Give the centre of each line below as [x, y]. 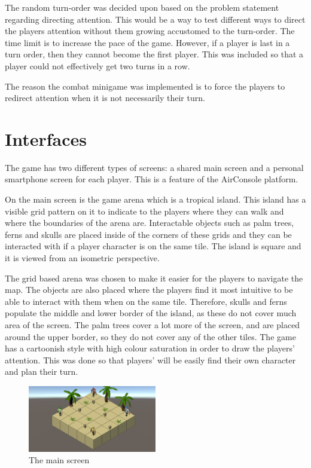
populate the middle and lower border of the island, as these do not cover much [151, 313]
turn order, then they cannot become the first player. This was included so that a [154, 54]
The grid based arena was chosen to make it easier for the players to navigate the [154, 278]
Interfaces [46, 138]
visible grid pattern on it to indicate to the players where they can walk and [144, 211]
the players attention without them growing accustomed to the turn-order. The [150, 31]
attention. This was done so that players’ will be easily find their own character [150, 360]
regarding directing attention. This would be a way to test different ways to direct [155, 19]
